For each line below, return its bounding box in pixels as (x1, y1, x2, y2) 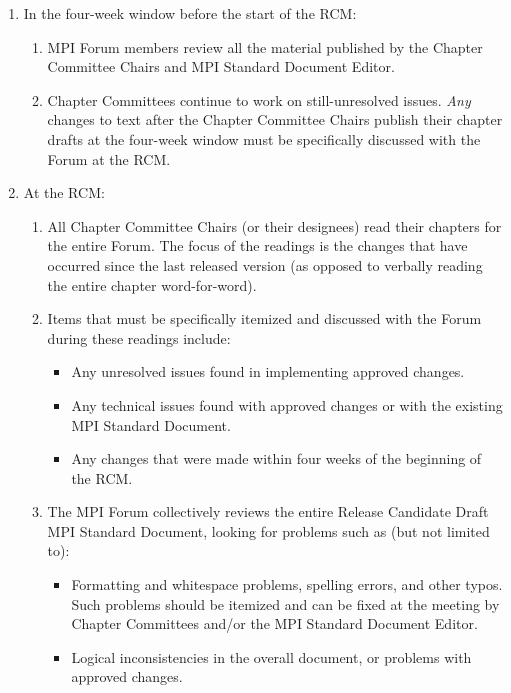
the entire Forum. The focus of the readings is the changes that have (47, 235, 468, 256)
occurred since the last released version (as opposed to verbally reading (47, 254, 483, 275)
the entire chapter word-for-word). (47, 274, 257, 295)
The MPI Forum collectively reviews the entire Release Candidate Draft (47, 501, 489, 522)
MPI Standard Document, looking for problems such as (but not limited (47, 520, 490, 541)
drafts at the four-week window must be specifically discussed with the (47, 128, 481, 149)
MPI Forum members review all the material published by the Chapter (47, 36, 483, 57)
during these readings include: (47, 327, 231, 348)
